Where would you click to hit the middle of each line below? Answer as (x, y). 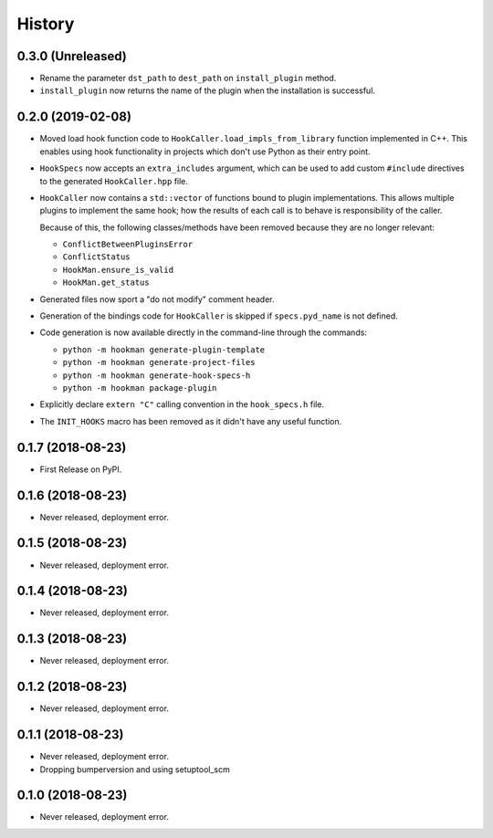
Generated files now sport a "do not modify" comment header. (157, 299)
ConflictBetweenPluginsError (128, 245)
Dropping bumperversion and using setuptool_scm (135, 769)
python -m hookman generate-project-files (159, 362)
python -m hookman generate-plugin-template (164, 350)
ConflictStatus (97, 257)
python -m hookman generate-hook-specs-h (157, 375)
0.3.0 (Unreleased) (72, 56)
